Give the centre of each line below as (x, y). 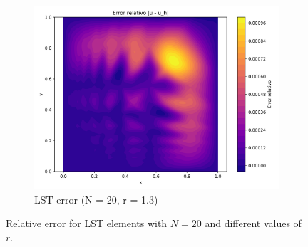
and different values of (253, 223)
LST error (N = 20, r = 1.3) (96, 199)
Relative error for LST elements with (87, 223)
